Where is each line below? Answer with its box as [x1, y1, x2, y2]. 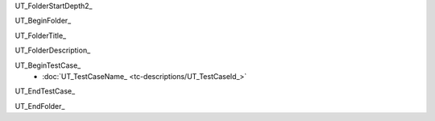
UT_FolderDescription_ [14, 45, 91, 56]
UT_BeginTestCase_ [14, 60, 81, 70]
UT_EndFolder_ [14, 101, 65, 111]
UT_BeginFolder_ [14, 16, 72, 26]
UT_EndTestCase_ [14, 86, 76, 96]
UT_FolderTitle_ [14, 31, 67, 40]
